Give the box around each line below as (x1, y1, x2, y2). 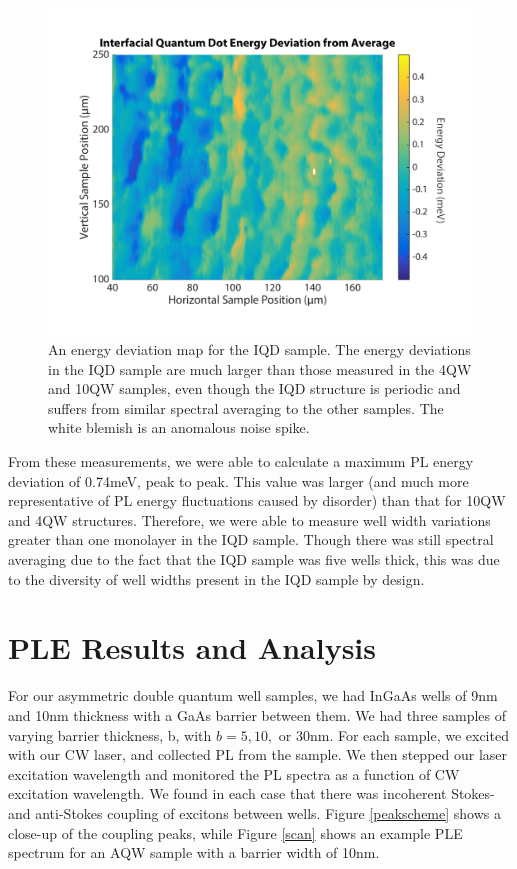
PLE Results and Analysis (8, 627, 377, 668)
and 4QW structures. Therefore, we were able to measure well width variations (8, 509, 491, 530)
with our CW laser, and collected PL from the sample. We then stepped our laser (8, 744, 508, 765)
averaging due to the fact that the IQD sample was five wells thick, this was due (8, 549, 500, 570)
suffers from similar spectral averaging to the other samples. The (48, 397, 444, 418)
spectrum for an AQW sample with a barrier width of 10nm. (8, 842, 380, 863)
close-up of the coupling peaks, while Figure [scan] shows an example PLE (8, 822, 463, 843)
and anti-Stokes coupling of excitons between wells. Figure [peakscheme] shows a (8, 802, 501, 823)
